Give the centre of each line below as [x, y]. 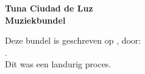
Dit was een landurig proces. [58, 64]
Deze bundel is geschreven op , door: [73, 40]
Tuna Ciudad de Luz [49, 8]
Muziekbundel [35, 20]
